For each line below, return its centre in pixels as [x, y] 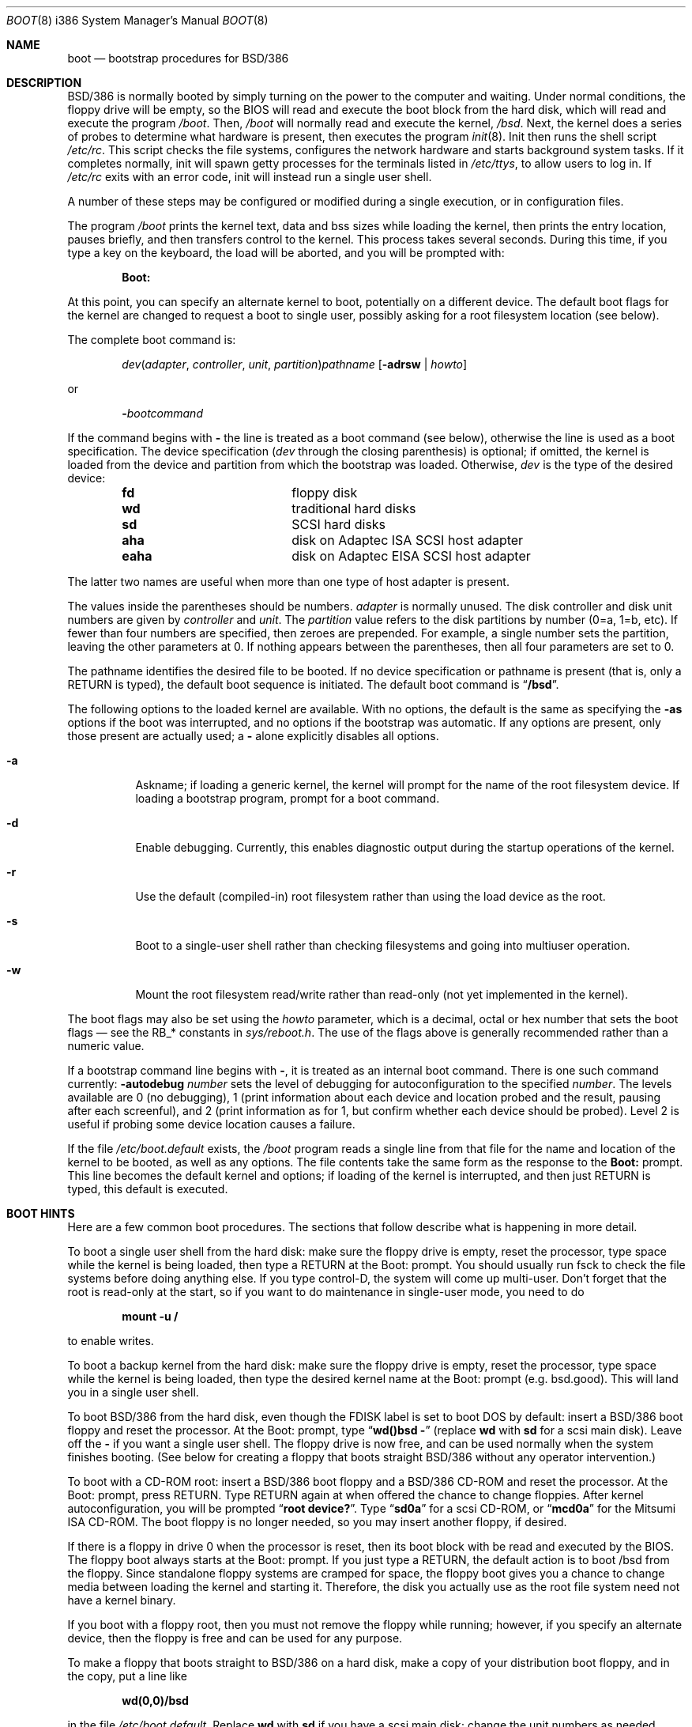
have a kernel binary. [122, 1600]
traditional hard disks [354, 508]
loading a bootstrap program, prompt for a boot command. [288, 798]
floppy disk [325, 493]
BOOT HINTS [41, 1213]
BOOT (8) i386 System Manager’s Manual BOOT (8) [137, 20]
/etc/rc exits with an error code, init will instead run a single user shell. [250, 177]
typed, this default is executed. [148, 1189]
